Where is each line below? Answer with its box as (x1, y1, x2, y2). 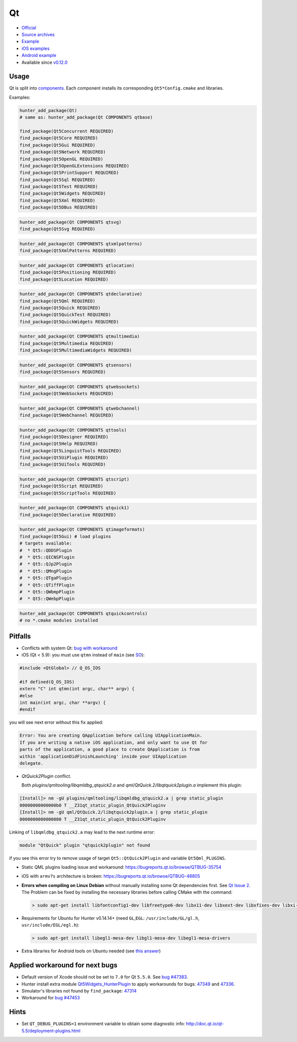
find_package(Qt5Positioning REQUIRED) (19, 270, 116, 275)
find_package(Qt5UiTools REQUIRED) (19, 462, 106, 467)
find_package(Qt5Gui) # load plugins (19, 534, 111, 539)
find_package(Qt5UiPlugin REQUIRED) (19, 455, 109, 460)
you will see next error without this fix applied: (9, 719, 103, 725)
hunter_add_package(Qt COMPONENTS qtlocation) (19, 262, 135, 268)
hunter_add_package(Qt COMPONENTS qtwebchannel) (19, 405, 140, 411)
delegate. (19, 760, 44, 766)
